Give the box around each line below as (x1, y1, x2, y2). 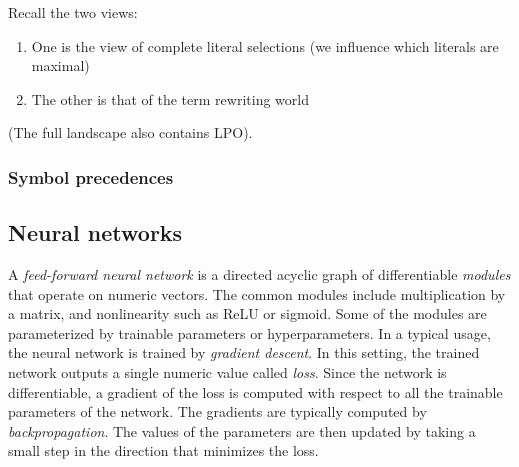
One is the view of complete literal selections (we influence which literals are (31, 35, 499, 56)
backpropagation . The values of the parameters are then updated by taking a (8, 420, 476, 441)
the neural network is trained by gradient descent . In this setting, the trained (8, 342, 480, 363)
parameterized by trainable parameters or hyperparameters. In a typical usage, (8, 322, 491, 343)
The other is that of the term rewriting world (31, 88, 309, 109)
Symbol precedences (8, 164, 174, 189)
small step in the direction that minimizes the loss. (8, 440, 319, 461)
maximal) (31, 55, 90, 76)
